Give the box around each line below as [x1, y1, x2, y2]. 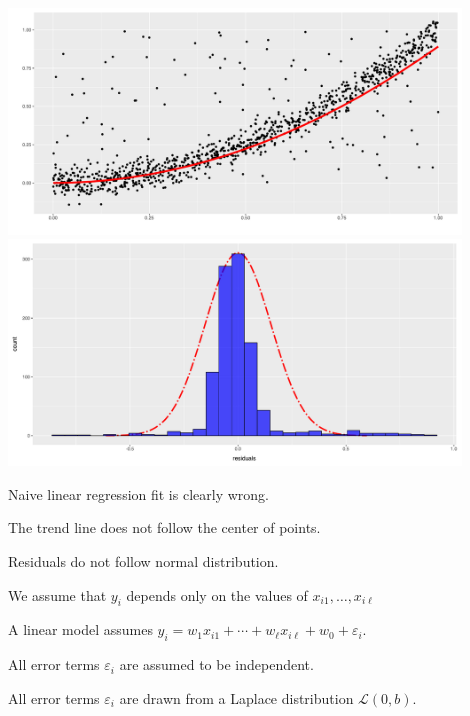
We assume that [8, 584, 107, 605]
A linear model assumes [8, 619, 153, 640]
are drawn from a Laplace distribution [119, 687, 354, 708]
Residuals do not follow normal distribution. [8, 550, 279, 571]
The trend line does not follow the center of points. [8, 517, 321, 538]
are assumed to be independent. [119, 654, 314, 675]
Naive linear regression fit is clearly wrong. [8, 483, 269, 504]
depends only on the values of [126, 584, 308, 605]
